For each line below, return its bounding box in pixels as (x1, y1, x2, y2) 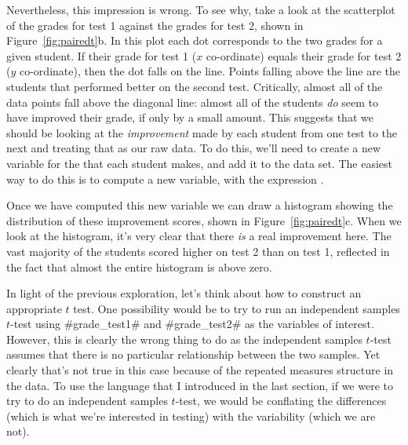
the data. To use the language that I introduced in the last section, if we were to (6, 377, 393, 393)
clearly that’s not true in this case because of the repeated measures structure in (6, 362, 394, 378)
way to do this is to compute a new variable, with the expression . (6, 170, 324, 187)
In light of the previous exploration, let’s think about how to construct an (6, 285, 362, 301)
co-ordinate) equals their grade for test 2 (206, 47, 402, 64)
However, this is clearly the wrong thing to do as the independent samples (6, 330, 362, 347)
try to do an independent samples (6, 392, 168, 409)
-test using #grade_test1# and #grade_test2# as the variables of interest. (10, 316, 374, 332)
